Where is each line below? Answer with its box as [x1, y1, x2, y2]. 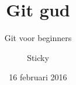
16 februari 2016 [9, 71, 67, 83]
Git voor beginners [4, 32, 72, 44]
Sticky [27, 51, 49, 63]
